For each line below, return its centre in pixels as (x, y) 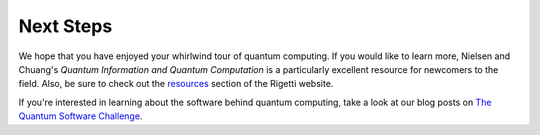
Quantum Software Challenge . (80, 116)
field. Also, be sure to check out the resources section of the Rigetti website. (176, 84)
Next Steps (65, 26)
